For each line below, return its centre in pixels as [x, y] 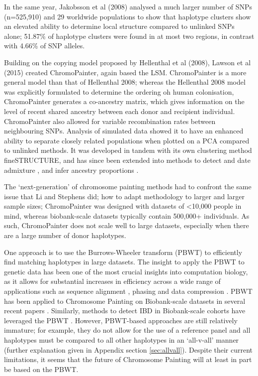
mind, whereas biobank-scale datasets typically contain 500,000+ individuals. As [127, 215]
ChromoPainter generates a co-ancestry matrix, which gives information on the [124, 101]
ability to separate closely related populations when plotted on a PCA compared [127, 140]
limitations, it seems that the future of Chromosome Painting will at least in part [128, 359]
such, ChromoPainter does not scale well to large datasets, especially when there [127, 225]
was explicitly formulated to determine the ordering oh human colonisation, [119, 91]
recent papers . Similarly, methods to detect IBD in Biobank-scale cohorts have [125, 311]
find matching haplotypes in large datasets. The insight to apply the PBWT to [124, 262]
